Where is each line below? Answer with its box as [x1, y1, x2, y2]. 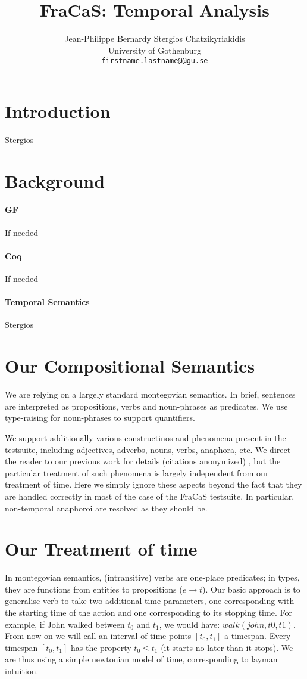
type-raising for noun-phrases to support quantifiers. [5, 411, 195, 424]
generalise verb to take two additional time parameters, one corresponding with [5, 594, 295, 607]
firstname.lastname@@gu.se [101, 57, 208, 66]
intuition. [5, 664, 39, 677]
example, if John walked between [5, 618, 125, 630]
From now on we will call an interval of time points [5, 630, 192, 642]
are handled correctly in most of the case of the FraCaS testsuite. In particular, [5, 489, 295, 502]
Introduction [5, 98, 111, 123]
